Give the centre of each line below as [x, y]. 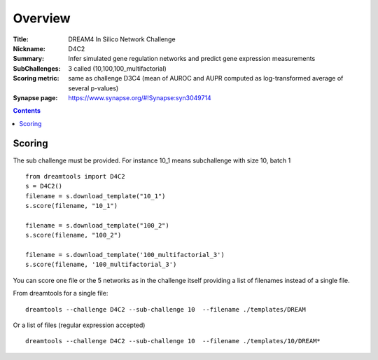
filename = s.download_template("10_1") [96, 196]
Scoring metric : [36, 78]
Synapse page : [35, 97]
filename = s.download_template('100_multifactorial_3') [125, 255]
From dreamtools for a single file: [61, 293]
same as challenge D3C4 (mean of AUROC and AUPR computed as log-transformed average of [206, 78]
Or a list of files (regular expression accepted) [79, 325]
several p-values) [93, 88]
